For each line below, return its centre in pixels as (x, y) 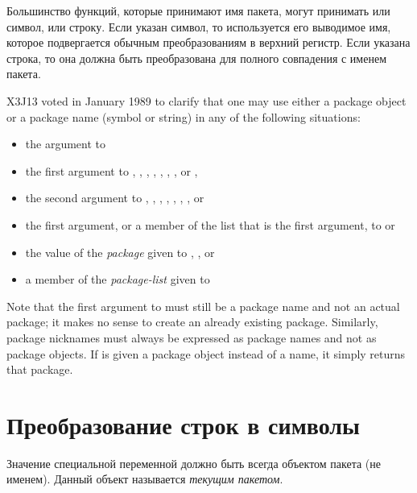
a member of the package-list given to (118, 279)
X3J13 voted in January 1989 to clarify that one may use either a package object (206, 100)
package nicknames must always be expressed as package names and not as (192, 337)
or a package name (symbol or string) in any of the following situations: (184, 116)
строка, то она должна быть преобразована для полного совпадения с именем (196, 58)
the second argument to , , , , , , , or (115, 198)
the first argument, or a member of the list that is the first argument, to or (210, 224)
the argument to (66, 144)
